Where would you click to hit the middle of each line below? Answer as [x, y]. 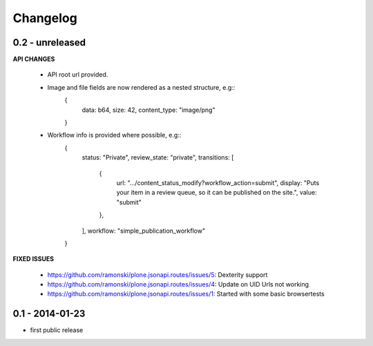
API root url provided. [78, 75]
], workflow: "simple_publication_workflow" [144, 231]
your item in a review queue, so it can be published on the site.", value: [217, 193]
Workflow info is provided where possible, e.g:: [114, 135]
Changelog [45, 18]
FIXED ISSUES [34, 259]
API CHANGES [34, 59]
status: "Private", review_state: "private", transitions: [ [158, 157]
